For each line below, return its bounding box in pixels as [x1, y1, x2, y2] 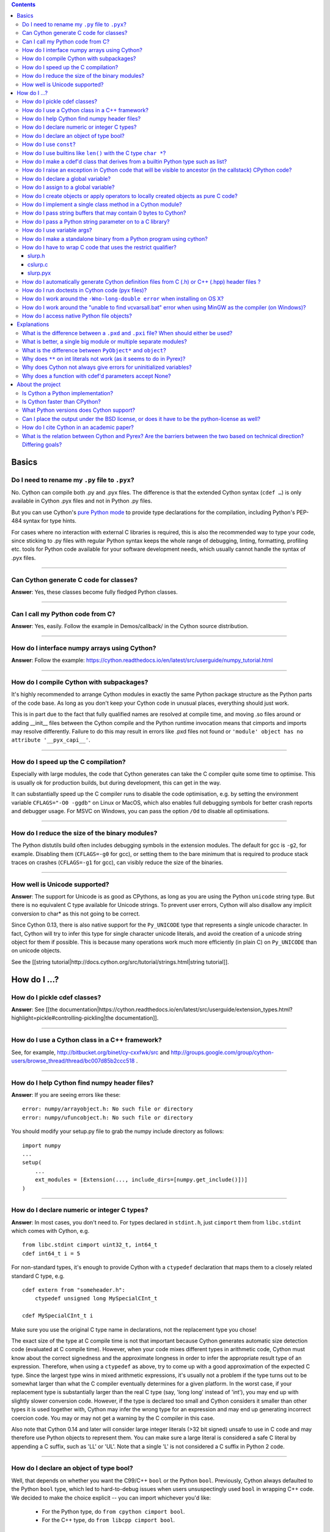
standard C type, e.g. [11, 1272, 65, 1280]
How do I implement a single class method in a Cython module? [22, 200, 182, 208]
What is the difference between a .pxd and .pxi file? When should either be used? [22, 329, 233, 336]
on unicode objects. [11, 947, 61, 954]
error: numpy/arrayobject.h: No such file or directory [22, 1105, 193, 1112]
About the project [16, 381, 61, 389]
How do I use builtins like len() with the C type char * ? [22, 149, 166, 156]
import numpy [22, 1142, 61, 1149]
